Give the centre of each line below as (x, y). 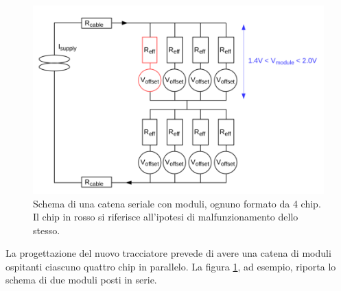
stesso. (47, 230)
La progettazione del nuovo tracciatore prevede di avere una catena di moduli (168, 253)
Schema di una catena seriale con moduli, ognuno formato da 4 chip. (177, 203)
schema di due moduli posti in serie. (81, 280)
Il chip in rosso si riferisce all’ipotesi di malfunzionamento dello (166, 217)
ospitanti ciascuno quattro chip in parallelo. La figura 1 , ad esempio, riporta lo (171, 266)
